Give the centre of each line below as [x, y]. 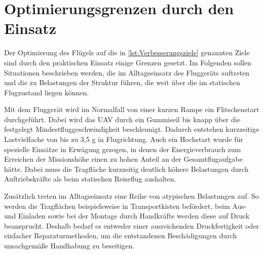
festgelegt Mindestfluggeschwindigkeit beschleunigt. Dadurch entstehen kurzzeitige [132, 129]
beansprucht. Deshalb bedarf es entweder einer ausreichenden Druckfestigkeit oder [132, 225]
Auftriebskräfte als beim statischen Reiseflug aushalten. [90, 179]
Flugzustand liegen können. [47, 92]
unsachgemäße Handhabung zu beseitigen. [69, 245]
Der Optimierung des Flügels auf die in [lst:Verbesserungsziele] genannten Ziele [127, 52]
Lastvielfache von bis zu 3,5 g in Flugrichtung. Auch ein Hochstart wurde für [124, 139]
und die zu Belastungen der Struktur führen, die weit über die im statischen [122, 82]
